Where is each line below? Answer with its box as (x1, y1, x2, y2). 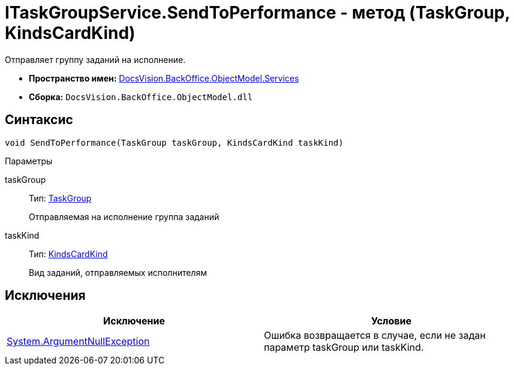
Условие (371, 315, 411, 327)
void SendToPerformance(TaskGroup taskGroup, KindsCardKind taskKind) (5, 137, 344, 148)
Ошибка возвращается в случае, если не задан (264, 329, 486, 342)
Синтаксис (5, 112, 73, 128)
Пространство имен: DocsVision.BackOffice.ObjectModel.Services (29, 73, 299, 83)
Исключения (5, 288, 86, 303)
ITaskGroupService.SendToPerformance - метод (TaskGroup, (5, 2, 510, 23)
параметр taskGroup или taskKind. (264, 341, 424, 354)
